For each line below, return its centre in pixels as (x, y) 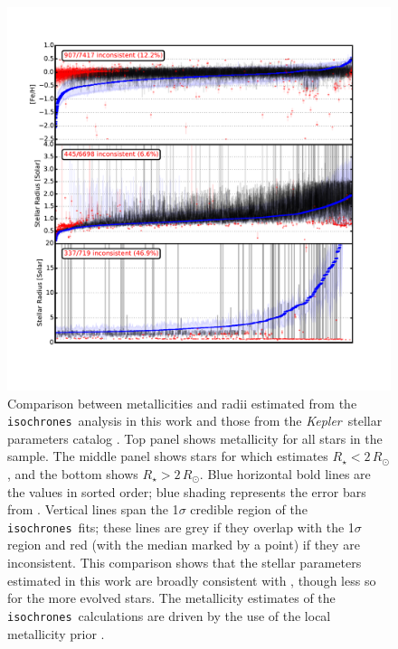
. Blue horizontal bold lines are (285, 474)
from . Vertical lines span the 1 (93, 509)
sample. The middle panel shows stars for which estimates (168, 456)
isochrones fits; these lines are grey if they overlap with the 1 (181, 527)
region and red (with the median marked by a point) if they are (184, 545)
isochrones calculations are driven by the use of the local (169, 615)
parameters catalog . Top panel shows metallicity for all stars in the (195, 438)
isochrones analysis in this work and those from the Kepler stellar (195, 421)
